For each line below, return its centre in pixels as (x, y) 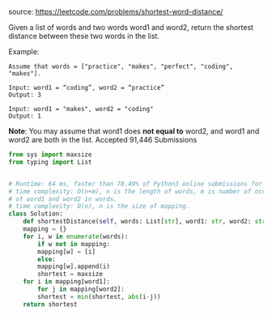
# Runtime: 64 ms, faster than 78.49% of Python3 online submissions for (136, 184)
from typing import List (50, 162)
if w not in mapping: (74, 244)
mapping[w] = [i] (66, 251)
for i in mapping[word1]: (67, 282)
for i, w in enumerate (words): (76, 236)
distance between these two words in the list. (84, 36)
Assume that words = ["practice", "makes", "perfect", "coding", (121, 66)
